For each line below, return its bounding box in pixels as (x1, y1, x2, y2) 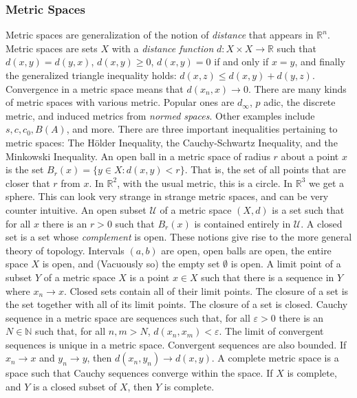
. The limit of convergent (219, 324, 324, 338)
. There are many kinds (248, 81, 347, 96)
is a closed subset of (33, 379, 117, 394)
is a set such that (272, 202, 345, 217)
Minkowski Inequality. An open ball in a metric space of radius (6, 148, 270, 163)
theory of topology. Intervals (6, 243, 125, 257)
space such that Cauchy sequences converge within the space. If (6, 366, 273, 380)
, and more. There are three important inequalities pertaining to (66, 122, 338, 136)
